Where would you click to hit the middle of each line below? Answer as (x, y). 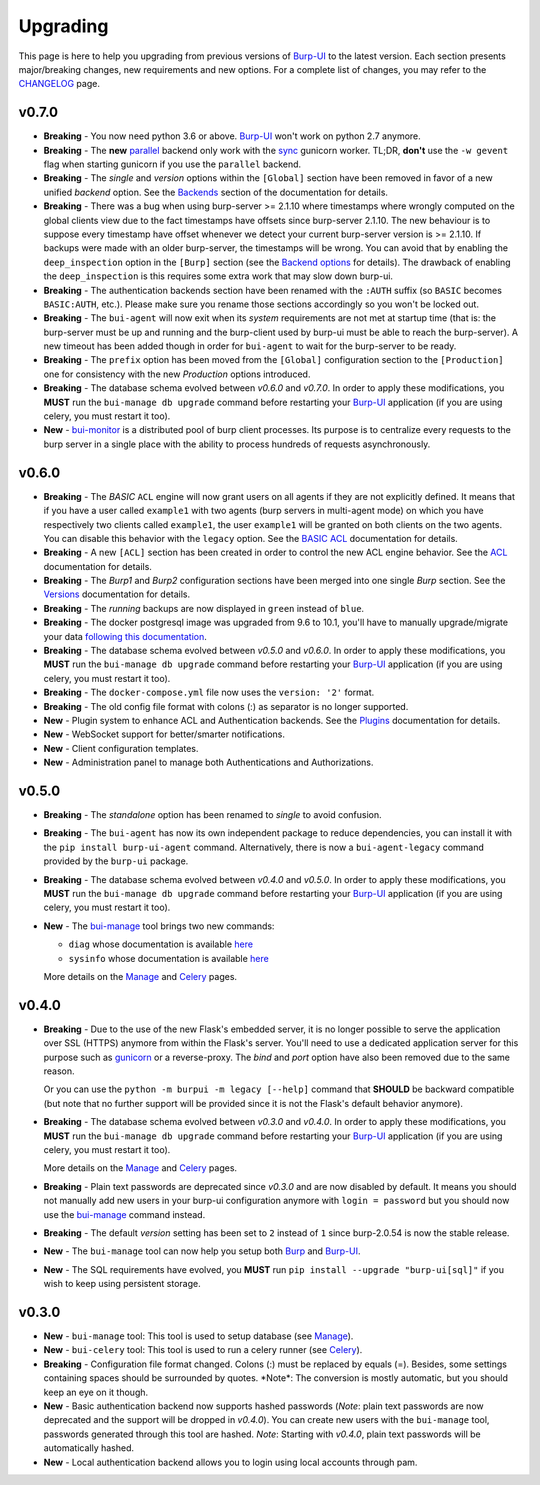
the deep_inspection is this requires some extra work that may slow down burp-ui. (218, 276)
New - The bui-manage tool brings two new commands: (159, 926)
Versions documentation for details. (117, 594)
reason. (59, 1071)
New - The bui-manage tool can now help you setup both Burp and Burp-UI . (202, 1251)
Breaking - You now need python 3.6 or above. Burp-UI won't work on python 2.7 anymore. (232, 136)
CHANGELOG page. (59, 84)
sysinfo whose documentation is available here (168, 958)
